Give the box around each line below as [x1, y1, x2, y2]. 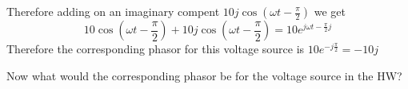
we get [314, 3, 346, 19]
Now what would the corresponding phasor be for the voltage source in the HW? [6, 67, 402, 83]
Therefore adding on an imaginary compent [6, 3, 220, 19]
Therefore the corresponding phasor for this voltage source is [6, 41, 305, 56]
